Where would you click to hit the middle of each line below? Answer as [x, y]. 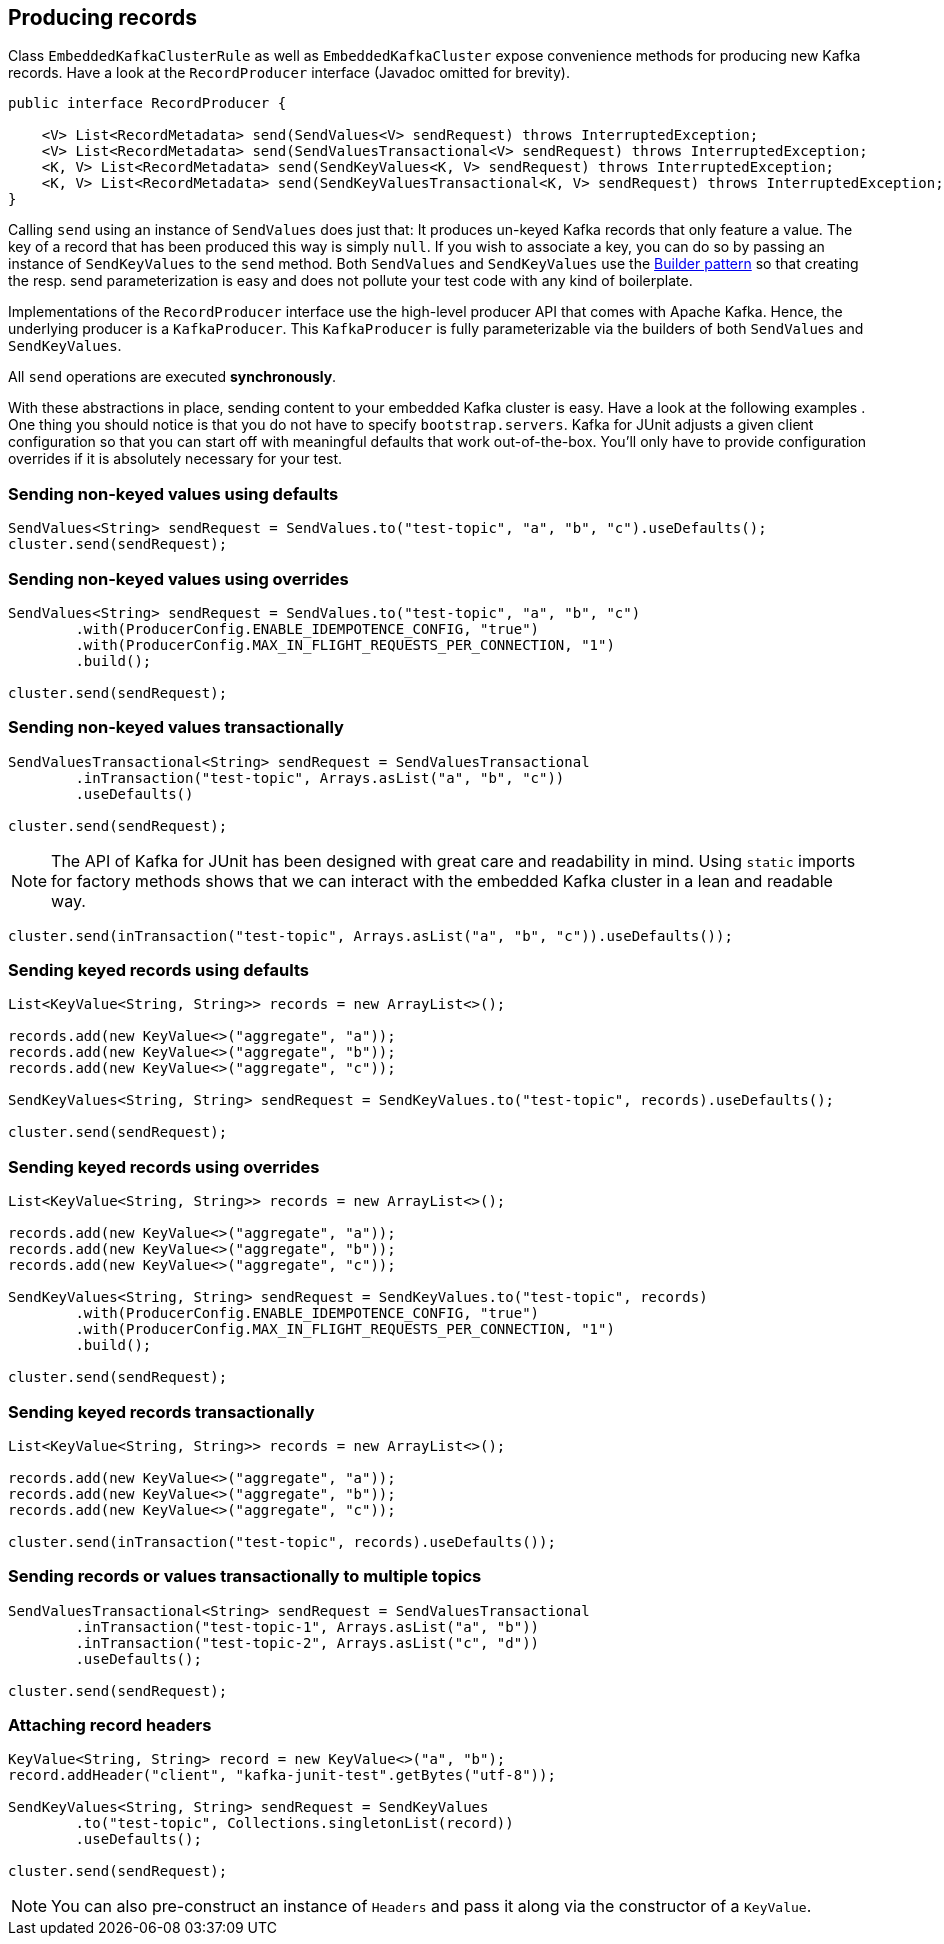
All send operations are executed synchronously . [172, 377]
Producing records [103, 17]
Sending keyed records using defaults [158, 970]
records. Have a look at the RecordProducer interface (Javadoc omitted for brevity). [289, 73]
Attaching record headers [110, 1725]
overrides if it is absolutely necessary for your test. [175, 459]
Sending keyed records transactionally [161, 1411]
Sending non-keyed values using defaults [173, 493]
